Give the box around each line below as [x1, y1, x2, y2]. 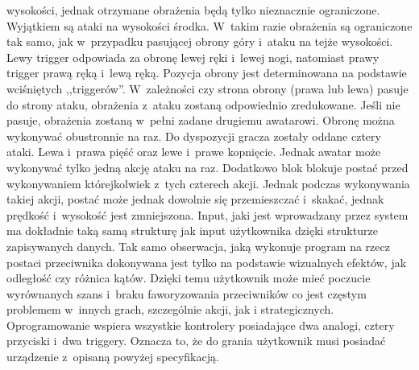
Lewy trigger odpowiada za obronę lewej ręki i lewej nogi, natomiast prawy [6, 48, 380, 65]
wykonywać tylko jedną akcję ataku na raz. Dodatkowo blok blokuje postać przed [6, 158, 409, 175]
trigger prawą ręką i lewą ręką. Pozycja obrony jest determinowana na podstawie [6, 64, 407, 81]
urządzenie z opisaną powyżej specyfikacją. [6, 348, 219, 365]
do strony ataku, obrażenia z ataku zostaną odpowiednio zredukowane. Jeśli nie [6, 96, 400, 113]
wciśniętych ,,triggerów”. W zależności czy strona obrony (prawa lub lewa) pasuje [6, 80, 409, 97]
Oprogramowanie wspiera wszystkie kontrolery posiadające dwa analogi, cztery [6, 316, 395, 333]
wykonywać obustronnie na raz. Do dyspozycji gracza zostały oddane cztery [6, 127, 381, 144]
